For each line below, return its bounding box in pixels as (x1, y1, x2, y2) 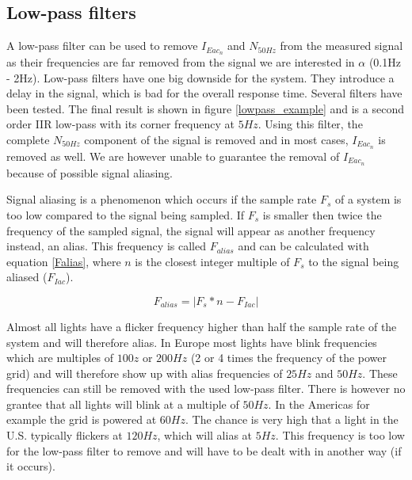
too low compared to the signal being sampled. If (6, 206, 245, 223)
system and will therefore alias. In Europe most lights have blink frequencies (6, 333, 377, 350)
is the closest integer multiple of (135, 253, 290, 269)
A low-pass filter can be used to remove (6, 37, 198, 54)
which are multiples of (6, 349, 114, 366)
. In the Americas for (268, 395, 370, 412)
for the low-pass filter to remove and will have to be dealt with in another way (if (6, 442, 402, 459)
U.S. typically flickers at (6, 427, 123, 444)
